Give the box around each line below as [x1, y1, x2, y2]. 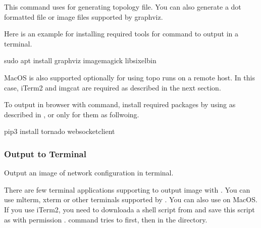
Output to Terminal [4, 147, 86, 160]
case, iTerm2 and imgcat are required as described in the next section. [4, 82, 221, 93]
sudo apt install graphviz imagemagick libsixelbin [4, 55, 156, 66]
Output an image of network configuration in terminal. [4, 167, 174, 178]
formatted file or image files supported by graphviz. [4, 11, 163, 22]
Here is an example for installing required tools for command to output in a [4, 28, 239, 39]
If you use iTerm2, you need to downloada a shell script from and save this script [4, 204, 255, 214]
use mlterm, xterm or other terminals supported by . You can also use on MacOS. [4, 194, 257, 205]
